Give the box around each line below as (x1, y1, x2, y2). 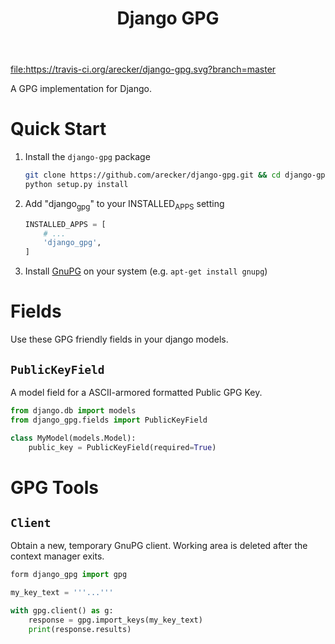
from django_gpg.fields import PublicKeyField (10, 415, 208, 425)
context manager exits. (10, 550, 105, 562)
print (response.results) (28, 624, 132, 634)
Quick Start (10, 118, 107, 141)
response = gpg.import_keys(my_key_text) (28, 615, 203, 626)
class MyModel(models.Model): (10, 433, 137, 443)
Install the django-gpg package (24, 151, 151, 163)
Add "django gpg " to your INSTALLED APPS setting (24, 197, 225, 212)
